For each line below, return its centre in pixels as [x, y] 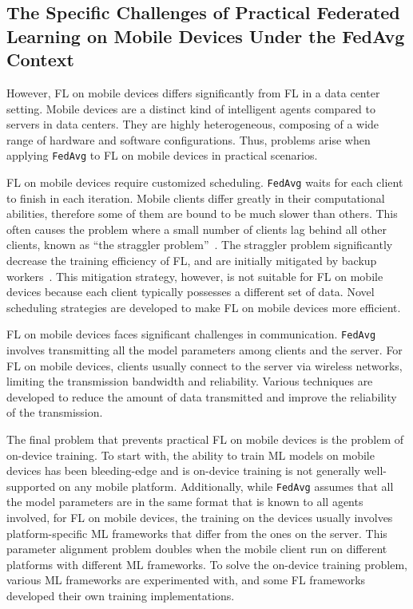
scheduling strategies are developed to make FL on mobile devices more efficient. [204, 307]
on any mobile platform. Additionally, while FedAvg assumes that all [226, 486]
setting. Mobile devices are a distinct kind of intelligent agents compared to [191, 108]
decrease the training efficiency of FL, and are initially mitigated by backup [192, 261]
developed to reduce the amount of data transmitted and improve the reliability [202, 396]
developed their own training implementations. [121, 596]
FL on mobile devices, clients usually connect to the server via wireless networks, [205, 365]
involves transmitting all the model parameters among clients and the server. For [205, 350]
